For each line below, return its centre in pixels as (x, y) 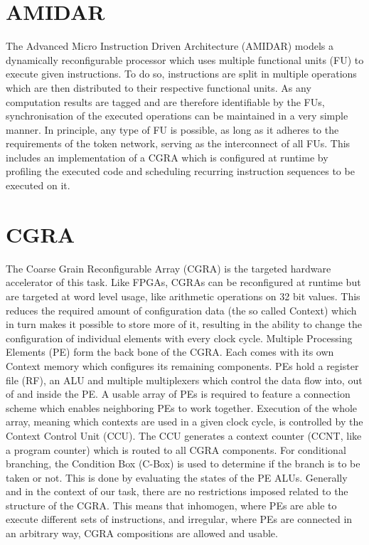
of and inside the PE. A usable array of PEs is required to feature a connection (178, 394)
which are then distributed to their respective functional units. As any (159, 87)
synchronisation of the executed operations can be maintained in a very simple (177, 116)
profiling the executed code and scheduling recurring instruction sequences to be (180, 171)
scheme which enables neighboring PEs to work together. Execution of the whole (182, 407)
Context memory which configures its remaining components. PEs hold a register (182, 365)
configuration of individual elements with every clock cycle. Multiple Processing (179, 338)
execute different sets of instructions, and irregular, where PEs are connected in (179, 519)
